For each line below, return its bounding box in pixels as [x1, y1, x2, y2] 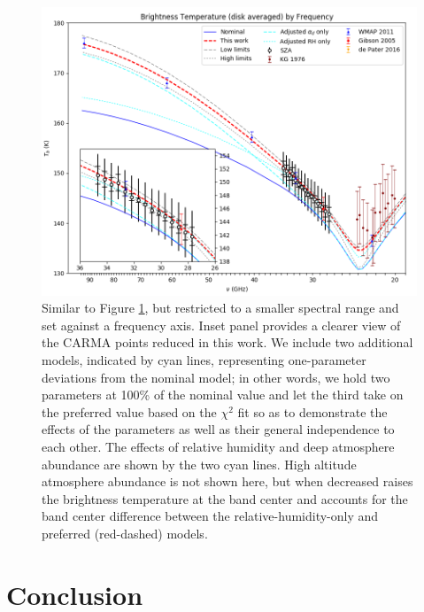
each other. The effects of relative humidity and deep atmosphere [42, 437, 395, 455]
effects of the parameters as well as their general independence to [42, 420, 395, 438]
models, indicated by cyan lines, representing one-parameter [42, 351, 366, 368]
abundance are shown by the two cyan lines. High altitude [42, 454, 357, 473]
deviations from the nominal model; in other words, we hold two [42, 368, 390, 386]
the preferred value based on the [42, 402, 217, 421]
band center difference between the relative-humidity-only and [42, 507, 379, 525]
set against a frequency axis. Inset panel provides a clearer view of [42, 315, 401, 334]
